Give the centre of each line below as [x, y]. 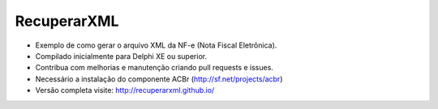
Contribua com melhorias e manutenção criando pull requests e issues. [154, 68]
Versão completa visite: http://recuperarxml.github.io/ [125, 90]
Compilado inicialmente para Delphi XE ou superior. [121, 56]
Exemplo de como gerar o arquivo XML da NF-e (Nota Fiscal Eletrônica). [156, 45]
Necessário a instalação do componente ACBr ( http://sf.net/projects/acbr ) [159, 79]
